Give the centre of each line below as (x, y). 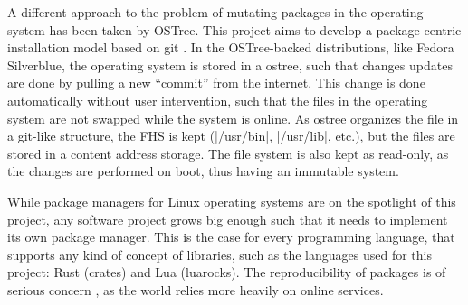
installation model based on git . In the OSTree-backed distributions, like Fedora (231, 47)
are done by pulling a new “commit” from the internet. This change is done (216, 83)
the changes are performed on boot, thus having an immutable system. (203, 171)
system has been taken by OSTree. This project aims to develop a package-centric (234, 29)
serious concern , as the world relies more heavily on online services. (196, 289)
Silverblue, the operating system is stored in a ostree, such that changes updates (230, 65)
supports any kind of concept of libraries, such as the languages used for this (220, 254)
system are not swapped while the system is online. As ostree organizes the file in (233, 118)
